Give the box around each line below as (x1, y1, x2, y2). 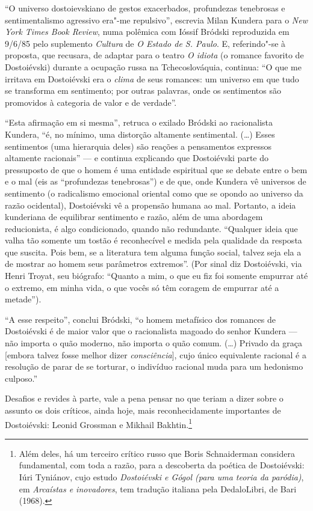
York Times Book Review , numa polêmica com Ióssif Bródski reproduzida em (5, 25, 290, 38)
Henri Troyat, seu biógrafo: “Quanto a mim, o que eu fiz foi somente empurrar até (5, 269, 308, 282)
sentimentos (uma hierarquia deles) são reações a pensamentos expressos (5, 139, 272, 152)
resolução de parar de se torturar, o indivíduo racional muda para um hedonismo (5, 360, 303, 373)
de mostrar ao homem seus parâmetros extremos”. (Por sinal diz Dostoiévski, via (5, 257, 302, 270)
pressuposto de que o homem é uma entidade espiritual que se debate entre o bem (5, 163, 308, 176)
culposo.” (5, 372, 38, 384)
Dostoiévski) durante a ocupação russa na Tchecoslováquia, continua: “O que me (5, 60, 302, 73)
